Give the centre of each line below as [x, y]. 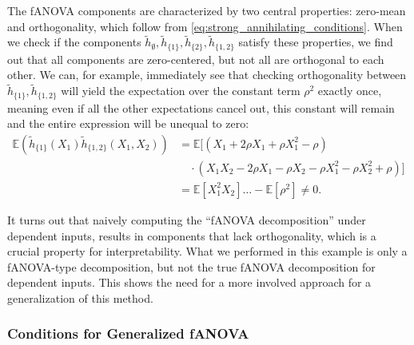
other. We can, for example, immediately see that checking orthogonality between [207, 75]
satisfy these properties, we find [316, 42]
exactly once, [350, 91]
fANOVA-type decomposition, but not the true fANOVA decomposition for [191, 266]
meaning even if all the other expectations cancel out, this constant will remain [201, 107]
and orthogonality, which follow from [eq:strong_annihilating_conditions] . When [205, 26]
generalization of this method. [80, 297]
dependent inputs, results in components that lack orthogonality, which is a [192, 235]
